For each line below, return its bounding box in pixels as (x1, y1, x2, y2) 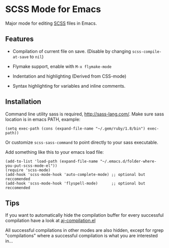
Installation (5, 97, 41, 106)
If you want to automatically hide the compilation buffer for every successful (5, 212, 164, 218)
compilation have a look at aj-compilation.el (5, 218, 96, 224)
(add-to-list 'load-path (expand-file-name (5, 159, 98, 164)
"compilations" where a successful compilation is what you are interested (5, 233, 158, 239)
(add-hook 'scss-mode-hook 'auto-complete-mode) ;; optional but (5, 172, 145, 177)
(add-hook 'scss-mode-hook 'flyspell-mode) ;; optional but (5, 180, 145, 186)
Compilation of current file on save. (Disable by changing (12, 48, 131, 54)
